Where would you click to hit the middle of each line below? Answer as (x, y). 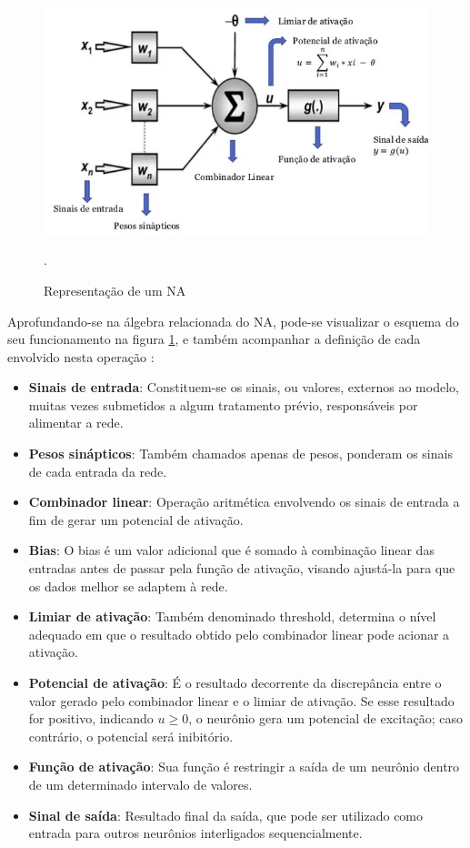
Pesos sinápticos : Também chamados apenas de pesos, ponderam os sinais (240, 454)
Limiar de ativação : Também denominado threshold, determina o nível (232, 616)
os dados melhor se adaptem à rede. (128, 586)
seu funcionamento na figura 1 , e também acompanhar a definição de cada (214, 339)
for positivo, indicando (91, 718)
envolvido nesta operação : (81, 356)
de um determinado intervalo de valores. (140, 784)
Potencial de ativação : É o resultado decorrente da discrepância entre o (235, 683)
